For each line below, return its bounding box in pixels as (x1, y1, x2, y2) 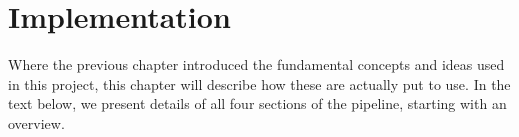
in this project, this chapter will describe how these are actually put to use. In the (8, 73, 511, 94)
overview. (8, 112, 65, 133)
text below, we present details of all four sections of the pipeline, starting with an (8, 93, 507, 114)
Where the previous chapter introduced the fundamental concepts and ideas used (8, 54, 505, 75)
